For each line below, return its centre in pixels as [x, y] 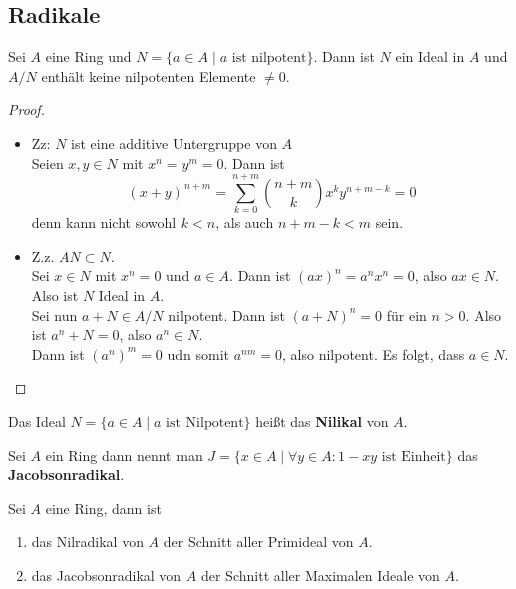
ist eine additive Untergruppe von [174, 142]
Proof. [26, 109]
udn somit [198, 353]
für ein [406, 314]
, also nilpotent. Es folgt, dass [373, 353]
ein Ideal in [430, 56]
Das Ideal [37, 421]
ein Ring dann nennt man [124, 454]
